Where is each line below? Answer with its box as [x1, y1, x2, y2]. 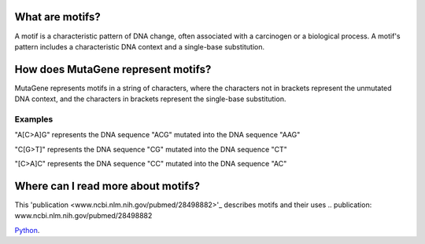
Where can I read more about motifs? [14, 179, 201, 192]
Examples [14, 114, 54, 125]
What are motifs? [14, 10, 102, 24]
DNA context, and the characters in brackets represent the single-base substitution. [14, 94, 286, 104]
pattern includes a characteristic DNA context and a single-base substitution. [14, 42, 265, 51]
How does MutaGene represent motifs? [14, 63, 212, 76]
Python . [14, 225, 40, 235]
